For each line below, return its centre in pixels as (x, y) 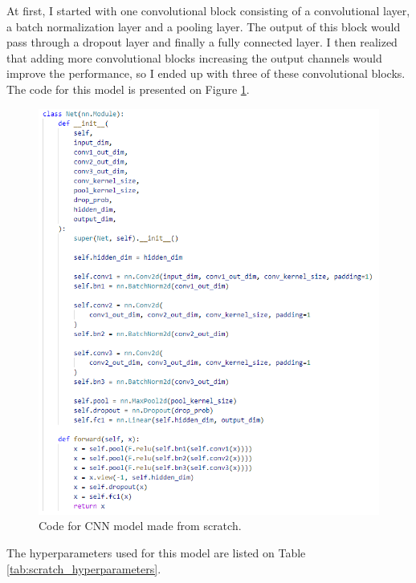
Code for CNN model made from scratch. (140, 526)
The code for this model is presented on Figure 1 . (128, 89)
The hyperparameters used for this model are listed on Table (156, 553)
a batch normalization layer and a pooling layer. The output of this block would (204, 26)
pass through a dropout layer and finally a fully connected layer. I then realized (202, 42)
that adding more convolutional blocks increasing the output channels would (194, 57)
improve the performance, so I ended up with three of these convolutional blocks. (206, 73)
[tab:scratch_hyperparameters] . (84, 568)
